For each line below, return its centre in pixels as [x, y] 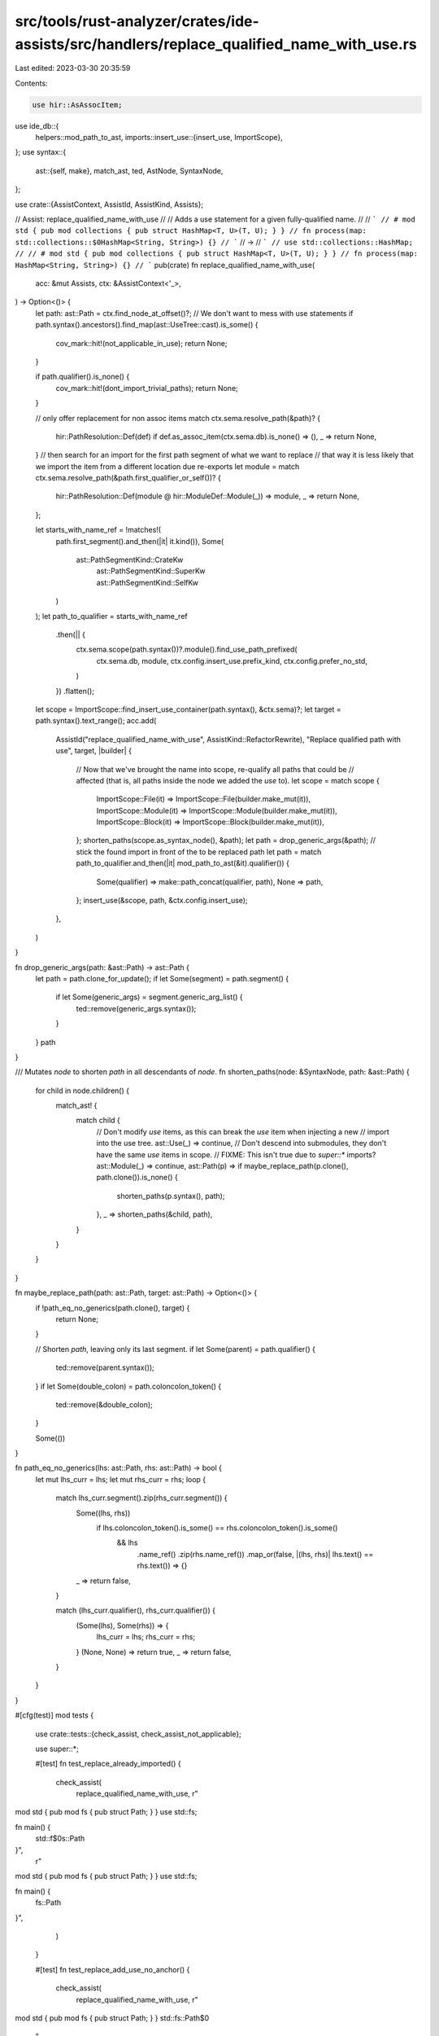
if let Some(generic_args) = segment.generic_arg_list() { [149, 997]
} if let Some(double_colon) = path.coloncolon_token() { [128, 1386]
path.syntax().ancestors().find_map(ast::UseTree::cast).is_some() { [147, 325]
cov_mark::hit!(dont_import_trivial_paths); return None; [147, 388]
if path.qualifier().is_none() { [83, 377]
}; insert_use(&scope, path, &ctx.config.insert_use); [162, 901]
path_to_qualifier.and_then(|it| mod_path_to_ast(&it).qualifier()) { [183, 863]
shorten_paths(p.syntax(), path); [171, 1196]
